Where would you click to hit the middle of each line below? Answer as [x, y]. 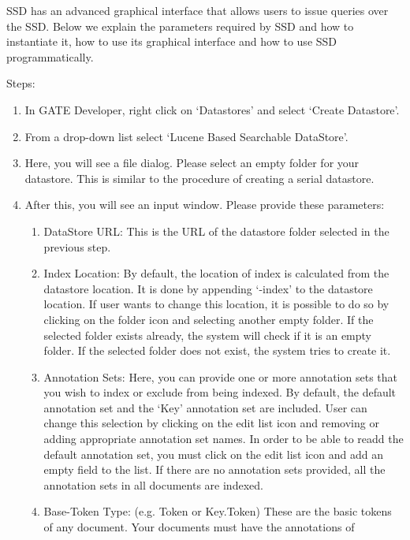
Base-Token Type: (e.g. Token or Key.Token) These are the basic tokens [218, 511]
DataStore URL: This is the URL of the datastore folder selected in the [216, 231]
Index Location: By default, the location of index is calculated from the [216, 273]
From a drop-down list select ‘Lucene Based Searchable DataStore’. [186, 136]
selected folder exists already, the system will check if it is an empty [208, 335]
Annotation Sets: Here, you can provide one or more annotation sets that [220, 376]
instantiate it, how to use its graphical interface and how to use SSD [172, 41]
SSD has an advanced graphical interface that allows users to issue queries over [198, 10]
